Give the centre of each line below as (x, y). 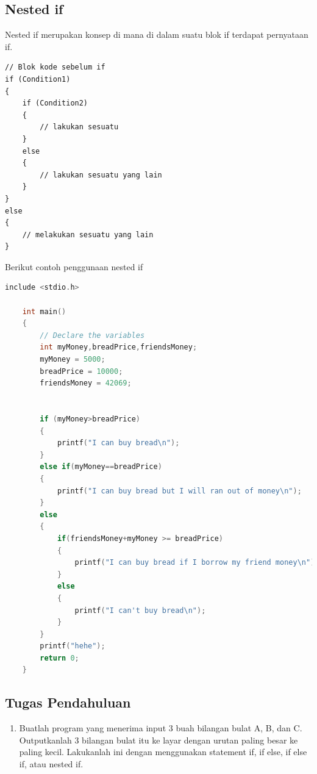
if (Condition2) (55, 103)
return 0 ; (59, 658)
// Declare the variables (92, 335)
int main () (44, 311)
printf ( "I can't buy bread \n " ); (140, 610)
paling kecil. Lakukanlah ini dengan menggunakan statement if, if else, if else (163, 752)
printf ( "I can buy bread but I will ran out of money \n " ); (179, 491)
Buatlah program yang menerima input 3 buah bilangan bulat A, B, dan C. (161, 728)
